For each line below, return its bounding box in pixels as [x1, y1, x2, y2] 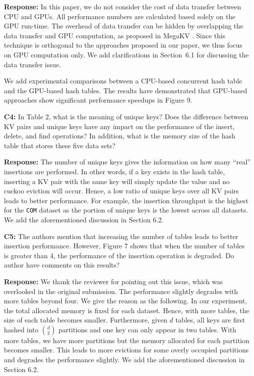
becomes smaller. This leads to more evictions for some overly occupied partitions [4, 345, 249, 355]
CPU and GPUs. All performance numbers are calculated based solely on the [4, 11, 235, 21]
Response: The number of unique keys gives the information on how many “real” [4, 157, 251, 167]
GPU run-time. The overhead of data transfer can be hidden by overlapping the [4, 21, 244, 31]
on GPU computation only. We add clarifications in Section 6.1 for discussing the [4, 49, 249, 59]
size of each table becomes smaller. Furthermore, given [4, 315, 167, 325]
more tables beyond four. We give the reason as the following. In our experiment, [4, 295, 247, 306]
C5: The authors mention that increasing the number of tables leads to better [4, 231, 238, 241]
